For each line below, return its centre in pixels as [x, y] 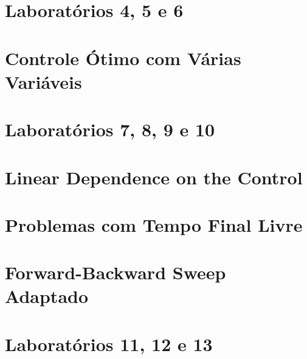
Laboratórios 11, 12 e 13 [109, 343]
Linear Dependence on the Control [154, 177]
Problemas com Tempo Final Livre [154, 224]
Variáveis [43, 81]
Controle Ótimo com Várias [123, 58]
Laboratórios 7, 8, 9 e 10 [110, 129]
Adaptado [47, 296]
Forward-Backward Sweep [116, 272]
